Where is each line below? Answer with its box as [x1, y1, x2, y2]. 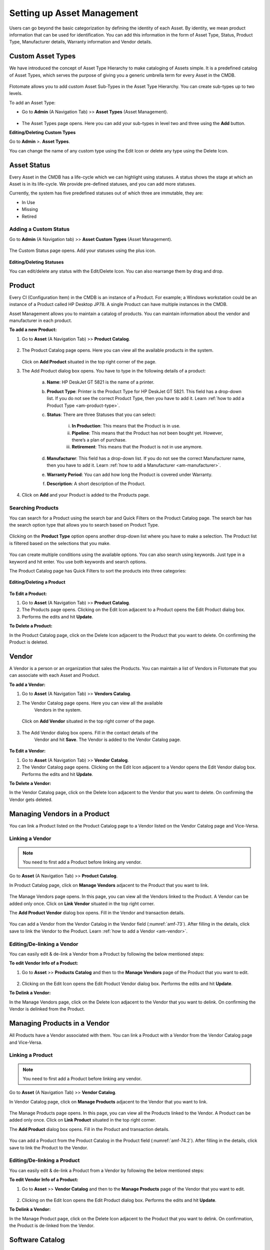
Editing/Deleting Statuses [9, 259, 64, 265]
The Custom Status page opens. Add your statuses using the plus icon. [9, 247, 156, 253]
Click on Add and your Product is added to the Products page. [21, 492, 150, 498]
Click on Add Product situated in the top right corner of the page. [21, 358, 157, 364]
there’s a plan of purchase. [71, 437, 127, 443]
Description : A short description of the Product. [46, 480, 146, 487]
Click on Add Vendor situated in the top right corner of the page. [21, 718, 155, 724]
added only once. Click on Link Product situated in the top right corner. [9, 1117, 156, 1123]
